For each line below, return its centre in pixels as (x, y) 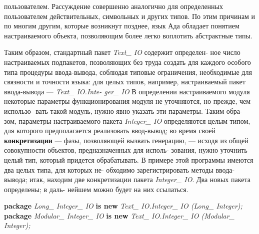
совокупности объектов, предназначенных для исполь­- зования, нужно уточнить (126, 150)
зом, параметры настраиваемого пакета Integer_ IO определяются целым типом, (127, 120)
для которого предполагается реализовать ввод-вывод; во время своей (110, 130)
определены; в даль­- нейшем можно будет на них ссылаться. (96, 189)
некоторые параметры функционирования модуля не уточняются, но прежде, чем (127, 101)
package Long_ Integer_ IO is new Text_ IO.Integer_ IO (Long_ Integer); (123, 206)
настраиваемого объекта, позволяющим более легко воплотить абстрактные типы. (128, 35)
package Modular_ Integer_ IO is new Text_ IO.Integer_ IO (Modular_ (119, 215)
